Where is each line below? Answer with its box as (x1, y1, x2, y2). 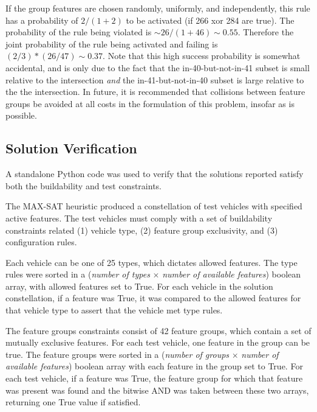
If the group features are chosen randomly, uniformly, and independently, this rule (5, 2, 310, 14)
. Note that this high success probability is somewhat (103, 49, 301, 62)
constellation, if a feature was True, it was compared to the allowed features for (5, 292, 301, 304)
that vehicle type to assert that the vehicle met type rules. (5, 304, 223, 316)
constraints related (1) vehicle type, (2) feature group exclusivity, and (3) (5, 223, 278, 236)
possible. (5, 109, 37, 122)
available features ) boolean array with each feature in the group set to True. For (5, 360, 303, 372)
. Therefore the (237, 26, 294, 38)
